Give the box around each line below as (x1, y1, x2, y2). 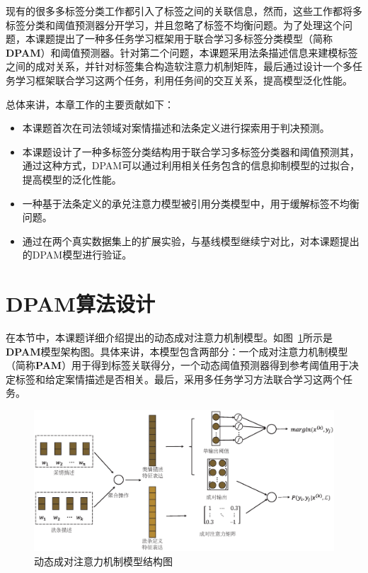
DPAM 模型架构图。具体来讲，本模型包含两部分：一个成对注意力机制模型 (6, 344, 348, 358)
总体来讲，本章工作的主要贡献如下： (6, 96, 174, 111)
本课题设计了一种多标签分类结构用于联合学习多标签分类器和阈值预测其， (22, 144, 360, 159)
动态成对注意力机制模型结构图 (34, 553, 173, 568)
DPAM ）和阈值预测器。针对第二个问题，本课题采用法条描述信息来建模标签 (6, 45, 358, 59)
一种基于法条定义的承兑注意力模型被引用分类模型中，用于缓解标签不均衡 (22, 195, 360, 210)
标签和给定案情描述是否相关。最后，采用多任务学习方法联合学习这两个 (15, 371, 343, 386)
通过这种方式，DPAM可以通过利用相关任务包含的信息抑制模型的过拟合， (22, 158, 360, 173)
